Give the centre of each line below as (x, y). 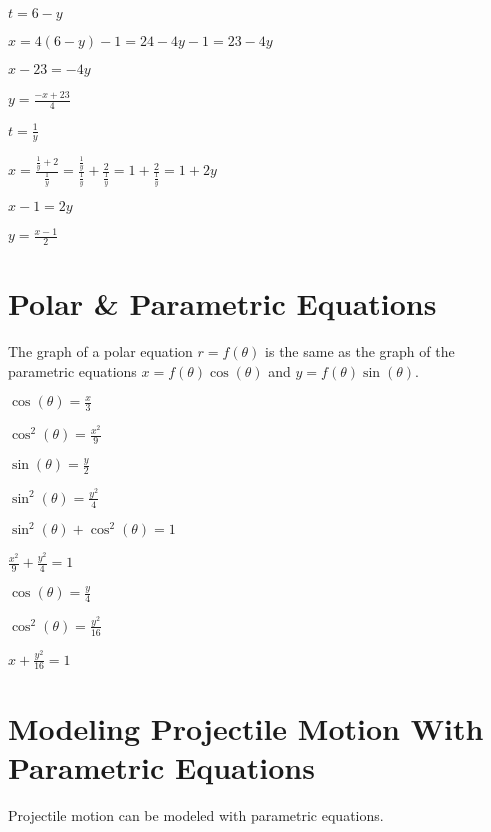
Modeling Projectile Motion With (246, 727)
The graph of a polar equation (100, 351)
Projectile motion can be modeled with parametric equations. (196, 814)
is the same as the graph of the (360, 351)
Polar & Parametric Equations (222, 303)
